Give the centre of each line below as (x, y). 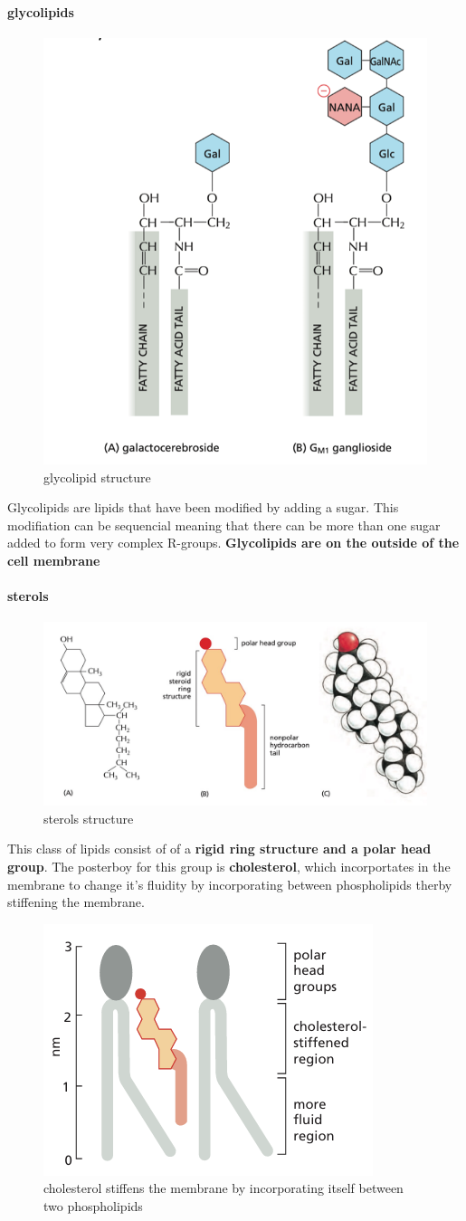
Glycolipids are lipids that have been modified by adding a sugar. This (203, 507)
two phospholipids (93, 1205)
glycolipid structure (97, 477)
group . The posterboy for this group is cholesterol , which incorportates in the (229, 866)
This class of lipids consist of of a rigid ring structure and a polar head (219, 849)
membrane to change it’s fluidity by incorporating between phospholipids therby (230, 884)
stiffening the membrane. (76, 902)
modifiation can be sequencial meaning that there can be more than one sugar (224, 525)
